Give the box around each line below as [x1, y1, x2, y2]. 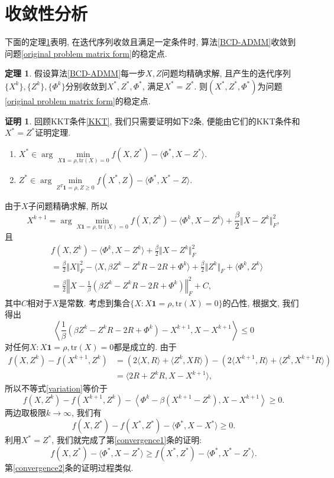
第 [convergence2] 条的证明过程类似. [5, 461, 134, 473]
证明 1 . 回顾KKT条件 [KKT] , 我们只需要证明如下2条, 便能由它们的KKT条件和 [5, 114, 300, 127]
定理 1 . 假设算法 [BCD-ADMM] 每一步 [5, 67, 146, 79]
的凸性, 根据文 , [222, 296, 280, 309]
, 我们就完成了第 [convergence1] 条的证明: [51, 434, 202, 446]
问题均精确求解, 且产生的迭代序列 [161, 67, 291, 79]
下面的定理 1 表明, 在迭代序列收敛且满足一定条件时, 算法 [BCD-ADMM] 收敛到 [5, 36, 296, 48]
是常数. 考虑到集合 [59, 296, 131, 309]
